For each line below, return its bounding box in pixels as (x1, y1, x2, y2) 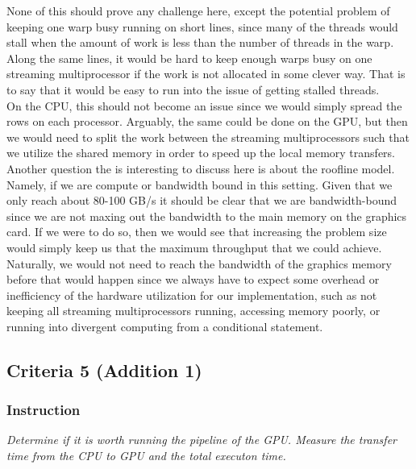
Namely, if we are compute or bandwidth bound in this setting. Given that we (6, 176, 393, 193)
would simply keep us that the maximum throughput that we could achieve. (6, 239, 382, 255)
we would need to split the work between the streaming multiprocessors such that (6, 128, 410, 145)
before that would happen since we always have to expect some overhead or (6, 271, 380, 288)
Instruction (6, 400, 81, 420)
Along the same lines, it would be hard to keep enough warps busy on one (6, 49, 372, 66)
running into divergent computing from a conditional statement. (6, 318, 323, 334)
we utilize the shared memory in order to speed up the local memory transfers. (6, 144, 395, 161)
